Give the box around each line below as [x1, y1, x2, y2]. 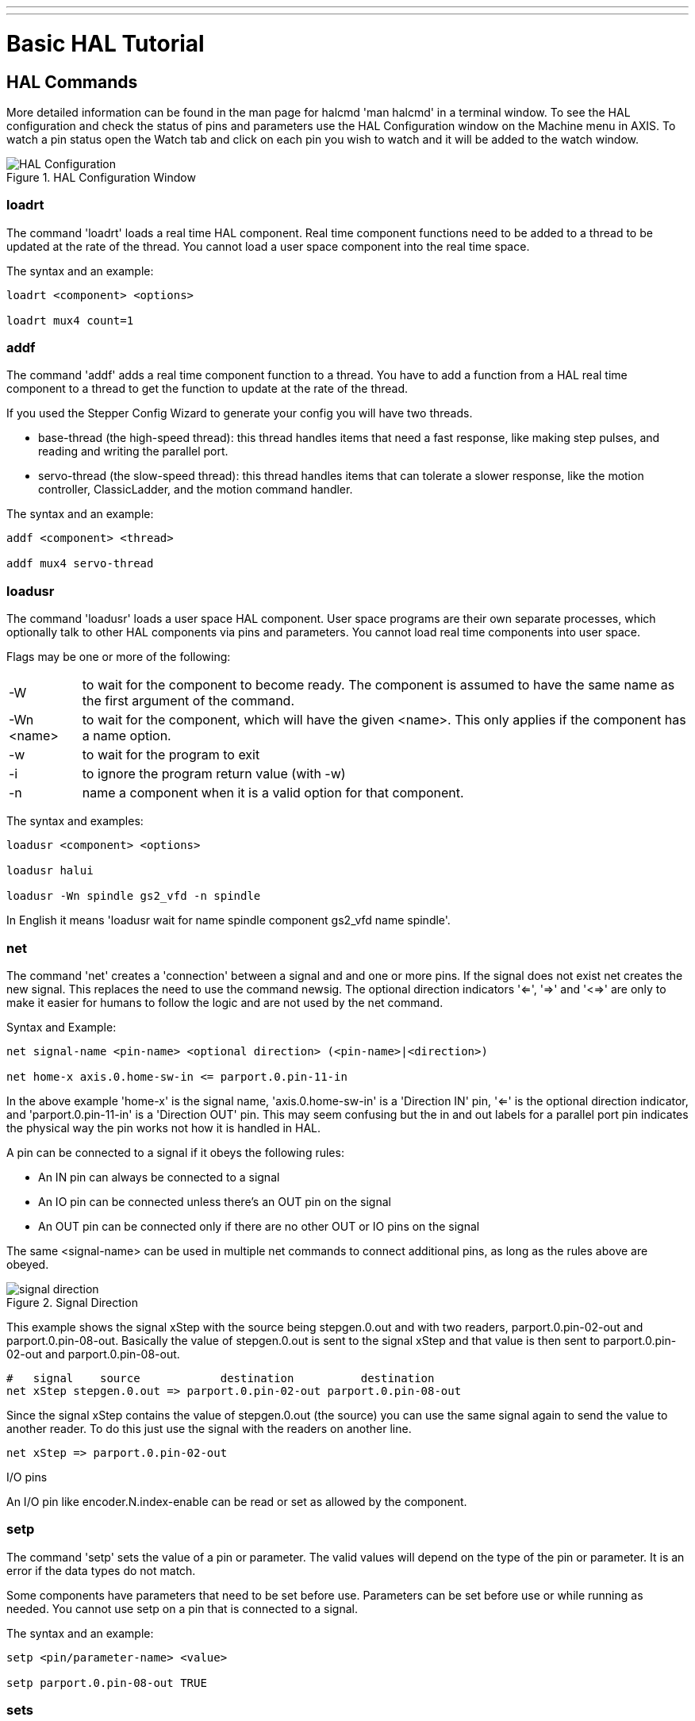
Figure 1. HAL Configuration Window [6, 170, 196, 184]
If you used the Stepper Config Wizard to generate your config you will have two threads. [6, 406, 473, 421]
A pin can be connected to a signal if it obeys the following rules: [6, 1145, 344, 1159]
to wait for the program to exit [82, 747, 260, 763]
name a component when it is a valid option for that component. [82, 785, 464, 801]
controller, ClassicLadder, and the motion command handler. [38, 482, 353, 497]
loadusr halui [6, 864, 94, 878]
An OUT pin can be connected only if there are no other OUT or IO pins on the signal [38, 1219, 480, 1233]
